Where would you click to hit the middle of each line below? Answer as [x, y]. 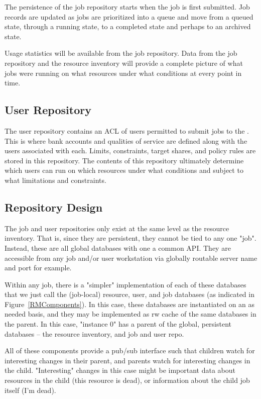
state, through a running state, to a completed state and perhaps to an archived [128, 26]
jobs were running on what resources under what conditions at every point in [123, 73]
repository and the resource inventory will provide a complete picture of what [124, 63]
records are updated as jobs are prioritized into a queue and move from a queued [129, 16]
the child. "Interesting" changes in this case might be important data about [120, 370]
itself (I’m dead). [30, 390]
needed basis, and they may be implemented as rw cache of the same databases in [130, 314]
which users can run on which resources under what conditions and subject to [124, 170]
